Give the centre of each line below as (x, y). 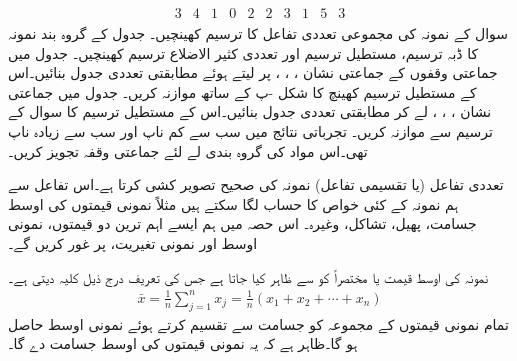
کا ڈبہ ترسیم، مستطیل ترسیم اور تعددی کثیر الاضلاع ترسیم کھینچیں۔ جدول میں (243, 52)
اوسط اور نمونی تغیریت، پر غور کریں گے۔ (133, 243)
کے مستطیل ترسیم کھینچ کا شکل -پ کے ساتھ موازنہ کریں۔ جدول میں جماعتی (242, 91)
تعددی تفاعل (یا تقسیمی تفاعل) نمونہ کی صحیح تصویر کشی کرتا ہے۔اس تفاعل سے (256, 184)
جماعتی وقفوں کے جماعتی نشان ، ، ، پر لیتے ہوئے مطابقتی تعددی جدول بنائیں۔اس (253, 72)
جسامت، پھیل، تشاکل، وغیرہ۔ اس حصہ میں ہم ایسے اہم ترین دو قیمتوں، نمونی (242, 223)
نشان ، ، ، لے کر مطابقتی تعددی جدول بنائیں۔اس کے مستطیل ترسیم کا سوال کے (250, 111)
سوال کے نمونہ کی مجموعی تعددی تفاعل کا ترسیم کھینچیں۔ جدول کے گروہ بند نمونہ (258, 33)
